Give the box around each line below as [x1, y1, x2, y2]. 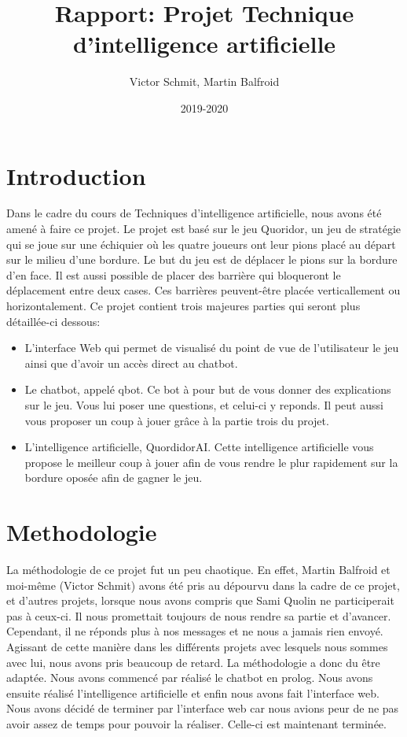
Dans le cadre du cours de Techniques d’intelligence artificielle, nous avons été [6, 205, 382, 221]
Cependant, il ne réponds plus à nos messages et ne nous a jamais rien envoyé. [6, 623, 383, 639]
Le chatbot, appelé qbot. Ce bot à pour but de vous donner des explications [24, 381, 391, 398]
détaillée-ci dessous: [6, 313, 101, 329]
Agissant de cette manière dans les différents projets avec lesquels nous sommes [6, 639, 388, 655]
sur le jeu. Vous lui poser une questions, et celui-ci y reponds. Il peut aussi [24, 396, 383, 413]
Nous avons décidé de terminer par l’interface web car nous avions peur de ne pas [6, 700, 399, 717]
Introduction [6, 159, 146, 191]
